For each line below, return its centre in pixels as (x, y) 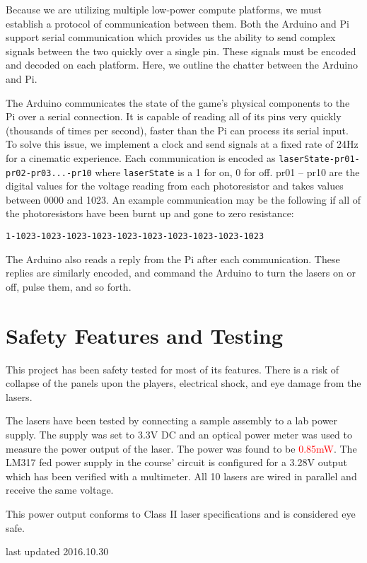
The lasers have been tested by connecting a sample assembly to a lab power (172, 420)
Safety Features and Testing (145, 335)
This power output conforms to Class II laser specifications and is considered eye (181, 513)
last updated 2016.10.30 (57, 551)
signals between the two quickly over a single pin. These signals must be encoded (181, 51)
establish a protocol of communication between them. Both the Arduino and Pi (177, 23)
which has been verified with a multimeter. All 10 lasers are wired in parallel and (181, 476)
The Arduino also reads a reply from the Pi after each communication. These (173, 259)
